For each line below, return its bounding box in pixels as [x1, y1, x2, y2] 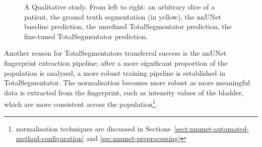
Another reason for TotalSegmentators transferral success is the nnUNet [4, 48, 227, 58]
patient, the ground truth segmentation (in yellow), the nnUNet [24, 11, 222, 22]
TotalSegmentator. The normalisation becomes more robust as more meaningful [4, 77, 250, 88]
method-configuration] [16, 133, 84, 143]
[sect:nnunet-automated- [174, 123, 249, 133]
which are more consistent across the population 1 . [4, 97, 158, 109]
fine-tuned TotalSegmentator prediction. [24, 31, 148, 41]
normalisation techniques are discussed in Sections [16, 123, 171, 133]
